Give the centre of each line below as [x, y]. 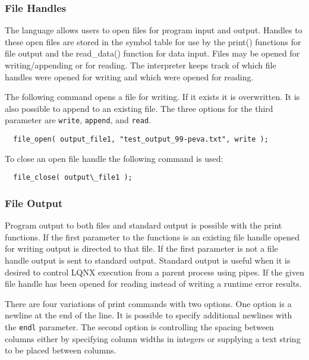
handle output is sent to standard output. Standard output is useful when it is [148, 260]
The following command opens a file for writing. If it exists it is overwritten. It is [152, 97]
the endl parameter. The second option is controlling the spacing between [139, 326]
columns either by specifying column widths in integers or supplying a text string [153, 338]
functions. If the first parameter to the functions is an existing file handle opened [152, 237]
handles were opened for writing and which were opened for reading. [129, 76]
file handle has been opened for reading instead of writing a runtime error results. [153, 284]
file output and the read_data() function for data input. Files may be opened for [152, 53]
